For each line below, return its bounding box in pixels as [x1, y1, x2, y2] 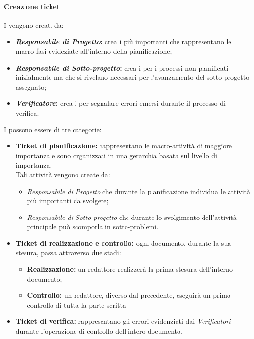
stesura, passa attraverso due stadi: [15, 247, 121, 258]
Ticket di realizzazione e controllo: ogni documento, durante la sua [15, 238, 231, 248]
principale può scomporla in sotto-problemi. [27, 221, 159, 232]
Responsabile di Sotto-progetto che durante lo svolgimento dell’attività [27, 212, 237, 222]
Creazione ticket [4, 1, 60, 11]
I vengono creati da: [4, 20, 64, 30]
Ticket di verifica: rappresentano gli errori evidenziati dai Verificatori [15, 316, 231, 326]
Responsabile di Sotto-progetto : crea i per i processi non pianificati [15, 62, 229, 73]
